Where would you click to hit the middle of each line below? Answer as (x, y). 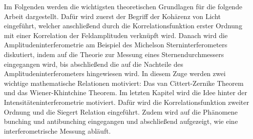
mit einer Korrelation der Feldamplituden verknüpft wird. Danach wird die (116, 35)
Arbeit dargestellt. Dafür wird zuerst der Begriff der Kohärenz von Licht (113, 16)
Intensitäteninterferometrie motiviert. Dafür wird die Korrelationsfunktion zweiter (127, 102)
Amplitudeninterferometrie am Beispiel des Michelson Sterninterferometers (116, 45)
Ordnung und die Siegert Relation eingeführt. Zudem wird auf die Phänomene (121, 111)
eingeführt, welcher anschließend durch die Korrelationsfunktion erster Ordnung (123, 26)
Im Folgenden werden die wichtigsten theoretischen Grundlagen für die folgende (123, 6)
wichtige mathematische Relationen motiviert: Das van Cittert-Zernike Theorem (124, 83)
